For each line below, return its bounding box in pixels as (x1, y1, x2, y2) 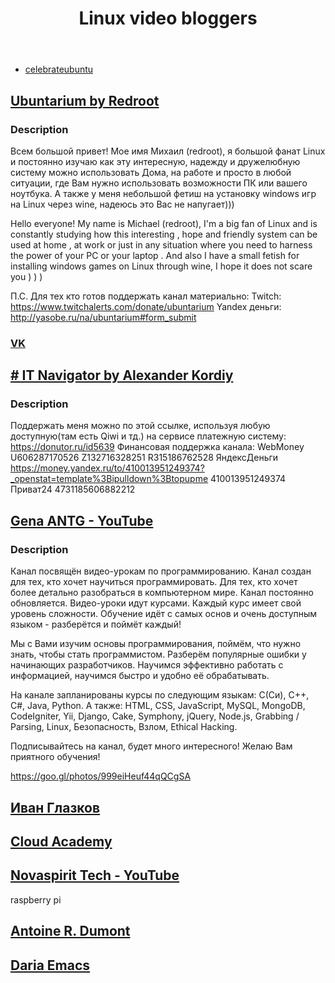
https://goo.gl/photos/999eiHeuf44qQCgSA (10, 770, 192, 782)
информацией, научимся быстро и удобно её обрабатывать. (10, 670, 270, 682)
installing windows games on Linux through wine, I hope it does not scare (10, 260, 313, 272)
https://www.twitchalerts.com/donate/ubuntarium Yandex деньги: (10, 300, 282, 312)
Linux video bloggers (78, 7, 258, 30)
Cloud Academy (10, 833, 113, 850)
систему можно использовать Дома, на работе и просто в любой (10, 166, 292, 178)
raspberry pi (10, 893, 62, 906)
